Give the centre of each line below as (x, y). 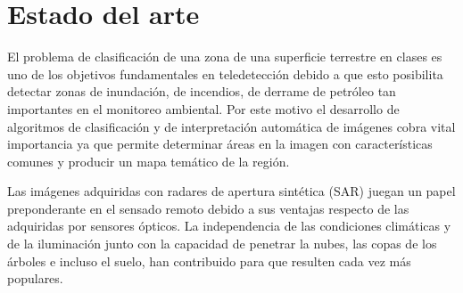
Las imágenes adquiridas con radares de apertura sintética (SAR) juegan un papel (231, 191)
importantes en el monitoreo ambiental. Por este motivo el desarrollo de (203, 108)
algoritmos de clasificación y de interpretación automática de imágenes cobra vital (231, 126)
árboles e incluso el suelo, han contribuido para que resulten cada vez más (209, 260)
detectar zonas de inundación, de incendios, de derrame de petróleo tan (202, 91)
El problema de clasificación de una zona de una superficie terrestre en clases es (225, 57)
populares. (35, 278)
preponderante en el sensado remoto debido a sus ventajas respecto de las (208, 208)
